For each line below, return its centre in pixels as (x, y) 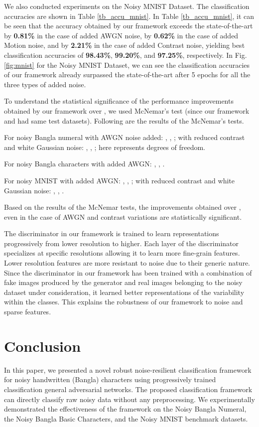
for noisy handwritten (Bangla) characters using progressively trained (110, 379)
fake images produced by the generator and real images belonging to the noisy (123, 282)
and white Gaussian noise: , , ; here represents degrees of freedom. (105, 147)
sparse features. (28, 312)
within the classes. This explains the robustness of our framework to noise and (124, 302)
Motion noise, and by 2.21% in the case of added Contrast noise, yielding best (125, 45)
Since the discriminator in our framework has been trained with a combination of (128, 272)
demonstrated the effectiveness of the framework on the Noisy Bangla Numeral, (125, 409)
